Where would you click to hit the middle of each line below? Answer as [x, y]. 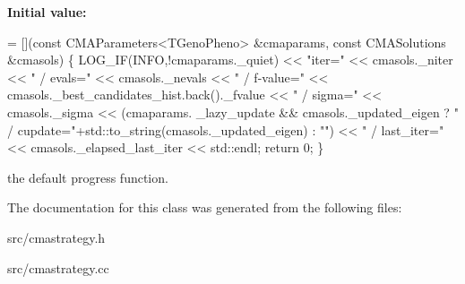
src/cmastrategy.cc [58, 267]
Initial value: [47, 12]
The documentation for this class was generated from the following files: [205, 207]
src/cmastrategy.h [56, 237]
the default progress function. [88, 177]
